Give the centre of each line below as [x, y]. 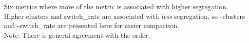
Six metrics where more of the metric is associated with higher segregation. [116, 6]
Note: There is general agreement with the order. [77, 35]
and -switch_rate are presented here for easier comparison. [92, 25]
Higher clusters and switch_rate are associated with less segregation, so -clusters [124, 16]
